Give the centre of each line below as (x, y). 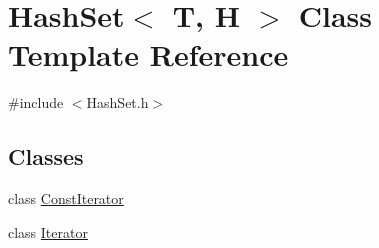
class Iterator (48, 231)
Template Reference (148, 54)
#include (36, 102)
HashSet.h (117, 102)
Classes (46, 156)
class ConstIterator (66, 198)
